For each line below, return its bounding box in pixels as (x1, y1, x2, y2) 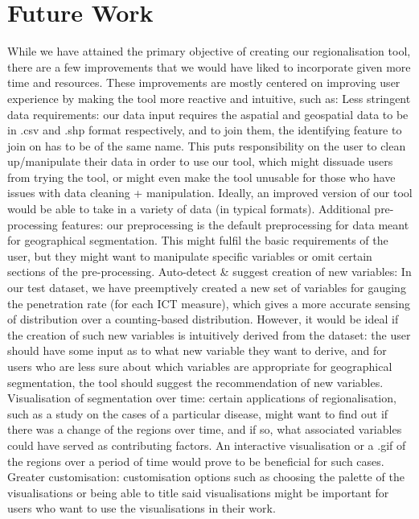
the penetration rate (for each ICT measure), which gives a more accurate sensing (7, 295, 410, 311)
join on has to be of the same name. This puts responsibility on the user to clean (7, 137, 406, 154)
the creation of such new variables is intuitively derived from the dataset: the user (7, 326, 411, 343)
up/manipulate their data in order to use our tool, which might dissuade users (7, 153, 393, 170)
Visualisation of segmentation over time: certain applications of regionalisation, (7, 389, 396, 406)
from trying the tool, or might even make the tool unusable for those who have (7, 168, 396, 185)
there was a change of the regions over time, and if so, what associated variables (7, 421, 402, 438)
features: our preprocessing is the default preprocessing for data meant (61, 216, 409, 233)
